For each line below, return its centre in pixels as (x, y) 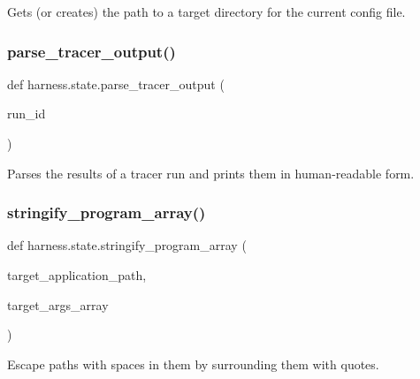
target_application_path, (77, 275)
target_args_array (58, 304)
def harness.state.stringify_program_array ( (127, 245)
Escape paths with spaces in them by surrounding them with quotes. (193, 364)
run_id (27, 114)
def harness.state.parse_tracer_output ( (116, 83)
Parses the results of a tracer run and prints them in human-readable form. (211, 173)
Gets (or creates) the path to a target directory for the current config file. (206, 11)
